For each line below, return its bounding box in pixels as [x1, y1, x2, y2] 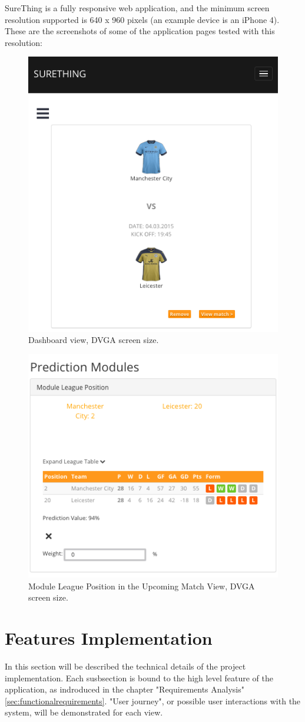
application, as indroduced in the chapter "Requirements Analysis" [5, 683, 245, 695]
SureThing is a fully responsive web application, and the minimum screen [5, 2, 270, 14]
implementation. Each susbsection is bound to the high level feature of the [5, 671, 273, 684]
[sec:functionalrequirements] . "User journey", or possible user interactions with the [5, 694, 301, 707]
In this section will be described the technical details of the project [5, 660, 246, 672]
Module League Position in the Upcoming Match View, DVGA [28, 579, 255, 592]
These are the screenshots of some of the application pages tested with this [5, 25, 275, 37]
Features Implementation [5, 626, 213, 650]
